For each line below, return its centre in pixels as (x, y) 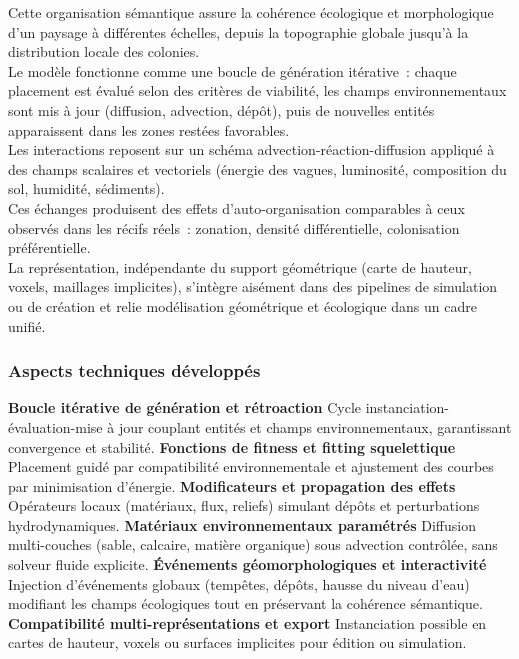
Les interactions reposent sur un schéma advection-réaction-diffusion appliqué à (251, 149)
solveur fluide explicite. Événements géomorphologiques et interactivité (247, 564)
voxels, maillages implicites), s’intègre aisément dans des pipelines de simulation (253, 286)
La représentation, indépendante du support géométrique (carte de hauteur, (240, 266)
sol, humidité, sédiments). (86, 188)
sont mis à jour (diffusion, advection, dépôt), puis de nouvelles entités (221, 109)
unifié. (27, 325)
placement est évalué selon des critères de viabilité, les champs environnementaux (257, 90)
